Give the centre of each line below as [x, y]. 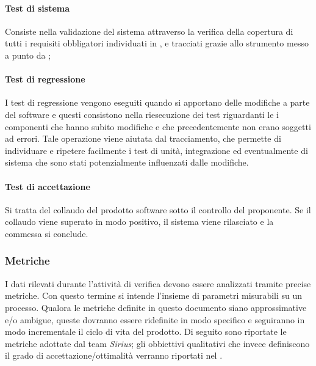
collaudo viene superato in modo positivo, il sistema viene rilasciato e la [139, 221]
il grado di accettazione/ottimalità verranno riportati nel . [114, 355]
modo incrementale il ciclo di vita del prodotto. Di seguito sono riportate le [146, 331]
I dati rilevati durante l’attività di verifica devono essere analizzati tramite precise [158, 283]
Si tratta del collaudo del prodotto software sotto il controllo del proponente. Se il [158, 209]
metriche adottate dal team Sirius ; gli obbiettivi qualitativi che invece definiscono [157, 343]
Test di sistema [38, 8]
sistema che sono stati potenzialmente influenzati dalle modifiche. [127, 162]
